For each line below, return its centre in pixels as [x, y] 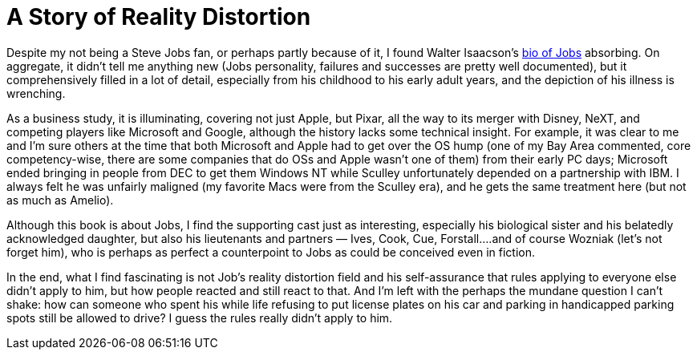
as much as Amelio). [60, 200]
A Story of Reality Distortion [159, 17]
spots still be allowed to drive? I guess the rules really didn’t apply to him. [200, 318]
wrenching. [36, 93]
